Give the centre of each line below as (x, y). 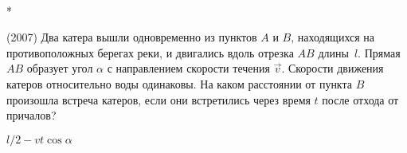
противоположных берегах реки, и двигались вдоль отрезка (150, 52)
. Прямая (379, 52)
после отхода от (360, 99)
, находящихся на (333, 37)
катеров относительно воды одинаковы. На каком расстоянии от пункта (179, 83)
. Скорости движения (333, 68)
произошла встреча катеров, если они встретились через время (158, 99)
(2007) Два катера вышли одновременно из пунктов (132, 37)
